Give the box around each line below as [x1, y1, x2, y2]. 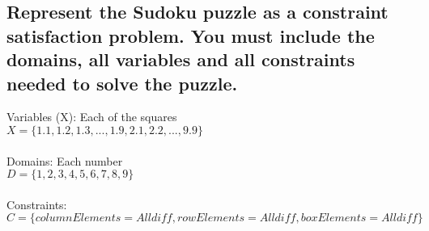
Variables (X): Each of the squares [6, 108, 177, 125]
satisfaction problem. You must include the [6, 23, 375, 48]
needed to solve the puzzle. [6, 70, 238, 95]
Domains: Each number [6, 152, 123, 169]
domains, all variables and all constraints [6, 47, 355, 72]
